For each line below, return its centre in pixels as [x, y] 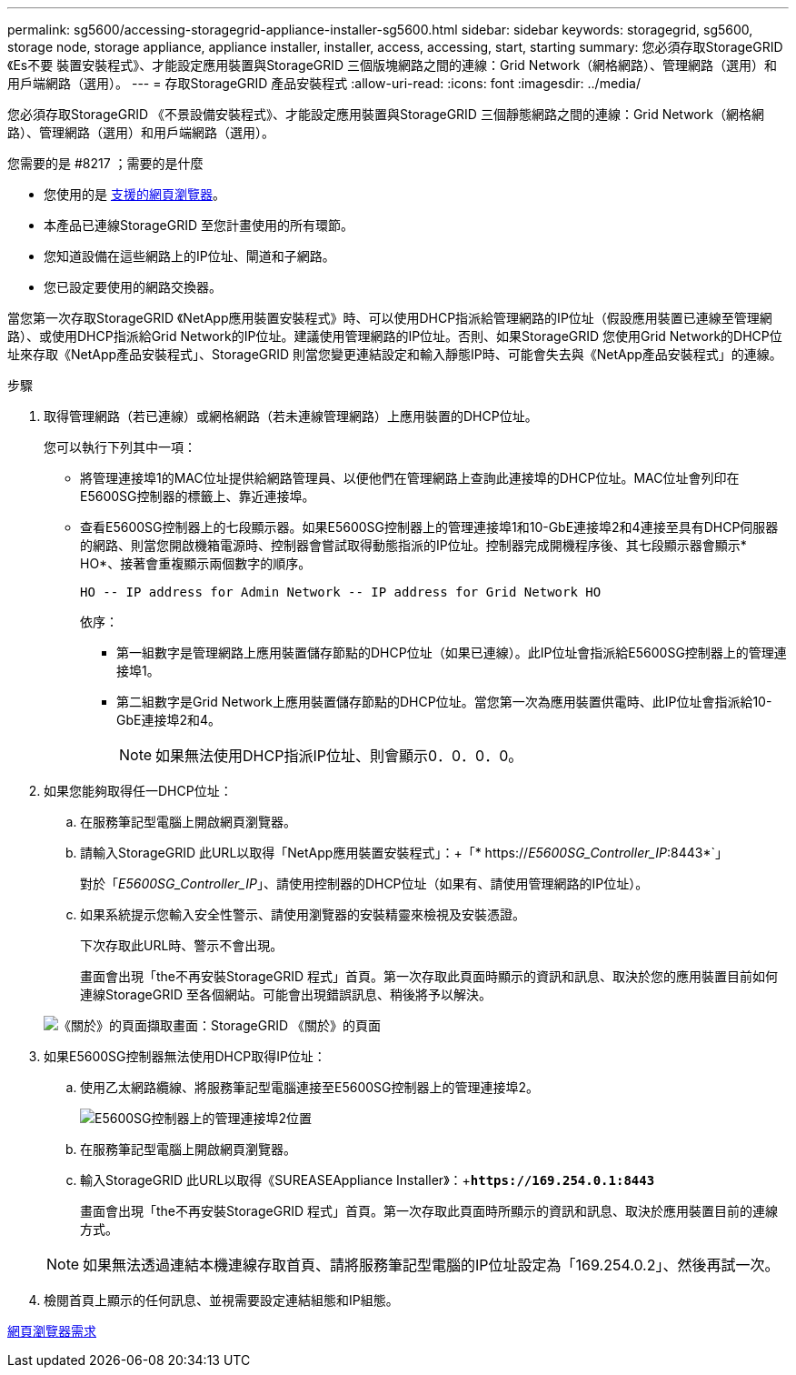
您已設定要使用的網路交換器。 [133, 287]
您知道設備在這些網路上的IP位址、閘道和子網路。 [189, 256]
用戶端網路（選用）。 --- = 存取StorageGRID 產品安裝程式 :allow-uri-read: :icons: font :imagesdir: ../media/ [324, 83]
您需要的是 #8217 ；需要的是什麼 [105, 163]
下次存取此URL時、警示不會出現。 [182, 945]
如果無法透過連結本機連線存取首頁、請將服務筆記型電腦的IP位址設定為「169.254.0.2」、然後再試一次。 [431, 1265]
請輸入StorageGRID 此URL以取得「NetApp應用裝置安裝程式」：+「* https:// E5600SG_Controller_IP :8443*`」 [404, 853]
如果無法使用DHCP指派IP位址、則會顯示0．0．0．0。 [339, 756]
